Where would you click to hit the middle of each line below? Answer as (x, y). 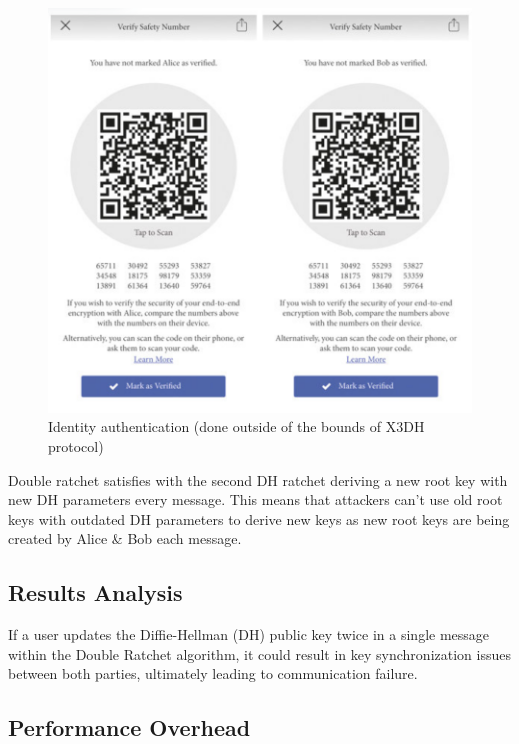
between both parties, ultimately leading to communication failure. (213, 673)
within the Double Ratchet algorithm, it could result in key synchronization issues (259, 653)
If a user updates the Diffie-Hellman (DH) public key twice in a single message (249, 634)
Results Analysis (95, 592)
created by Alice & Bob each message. (125, 538)
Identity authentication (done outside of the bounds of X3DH (236, 426)
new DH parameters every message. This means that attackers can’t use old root (255, 499)
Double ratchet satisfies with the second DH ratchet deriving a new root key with (258, 479)
